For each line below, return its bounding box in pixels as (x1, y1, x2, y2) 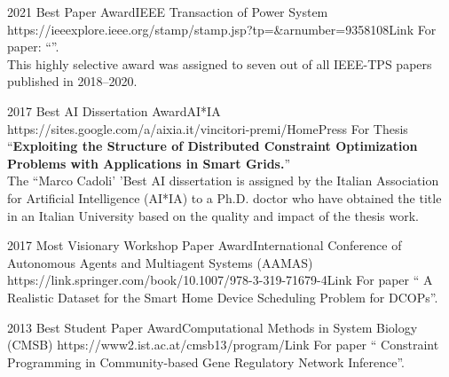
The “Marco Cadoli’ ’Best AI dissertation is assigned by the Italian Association (7, 171, 439, 190)
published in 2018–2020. (7, 72, 138, 90)
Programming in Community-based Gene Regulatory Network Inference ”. (7, 352, 405, 371)
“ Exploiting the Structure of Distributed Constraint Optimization (7, 137, 418, 155)
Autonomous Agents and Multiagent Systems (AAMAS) (7, 253, 313, 271)
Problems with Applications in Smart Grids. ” (7, 153, 291, 172)
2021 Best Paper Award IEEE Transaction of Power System (7, 3, 328, 20)
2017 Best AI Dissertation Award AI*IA (7, 101, 221, 120)
